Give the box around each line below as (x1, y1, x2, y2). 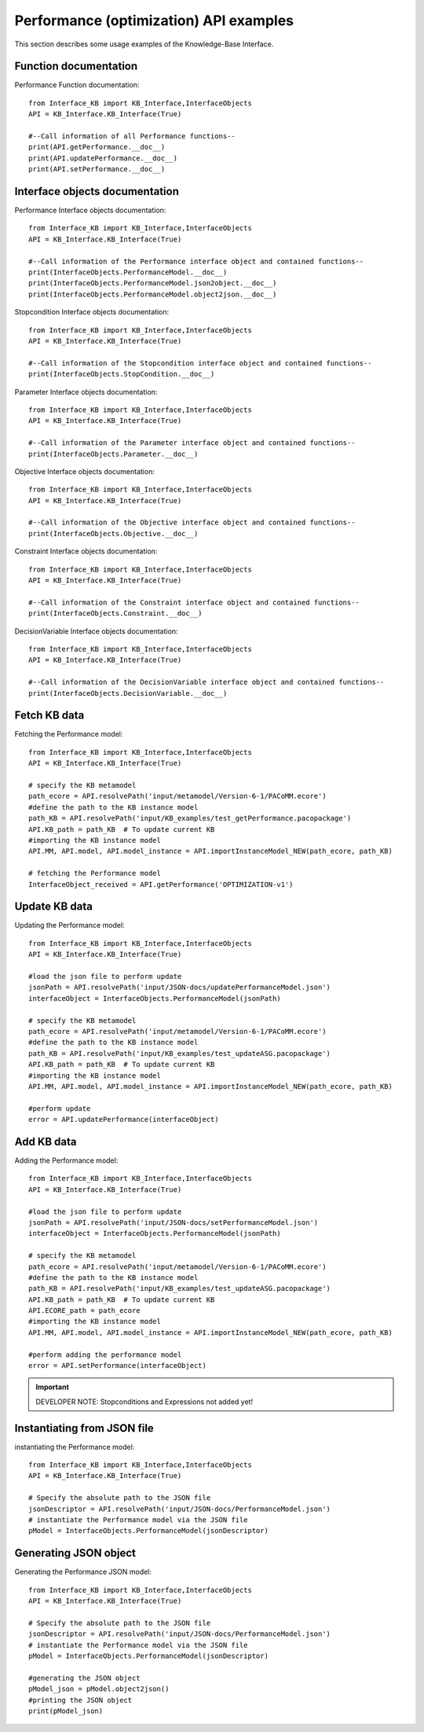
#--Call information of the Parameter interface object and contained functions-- (28, 439, 356, 447)
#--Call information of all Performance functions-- (28, 132, 236, 141)
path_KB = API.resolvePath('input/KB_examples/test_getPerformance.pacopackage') (28, 814, 352, 823)
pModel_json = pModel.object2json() (28, 1685, 170, 1693)
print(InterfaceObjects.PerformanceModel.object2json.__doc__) (28, 289, 277, 299)
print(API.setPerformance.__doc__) (28, 165, 166, 174)
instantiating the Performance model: (14, 1442, 135, 1451)
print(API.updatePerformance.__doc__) (28, 153, 178, 163)
